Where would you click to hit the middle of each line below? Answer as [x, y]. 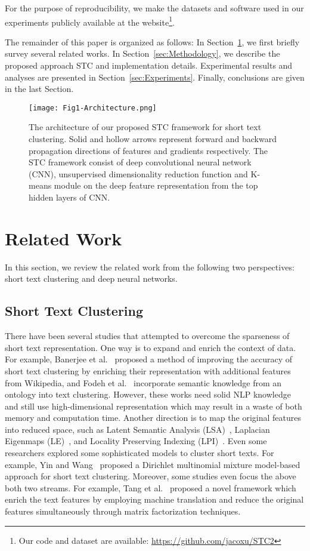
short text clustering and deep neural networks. [91, 278]
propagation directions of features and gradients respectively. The [148, 150]
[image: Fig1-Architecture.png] [93, 108]
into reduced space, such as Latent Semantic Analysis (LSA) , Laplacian [137, 429]
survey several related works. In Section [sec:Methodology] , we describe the [142, 53]
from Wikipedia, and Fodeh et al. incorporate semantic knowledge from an [143, 382]
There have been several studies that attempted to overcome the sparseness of [147, 336]
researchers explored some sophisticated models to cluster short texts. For [139, 453]
